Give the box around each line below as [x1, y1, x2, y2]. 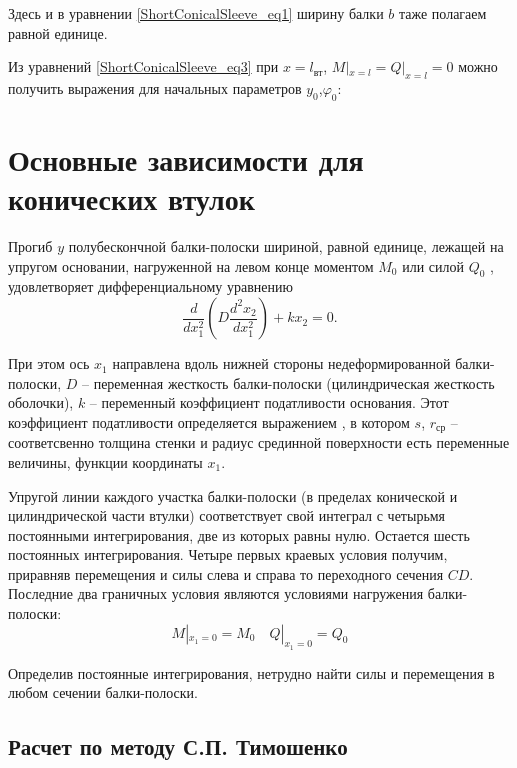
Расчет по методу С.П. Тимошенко [8, 731, 348, 762]
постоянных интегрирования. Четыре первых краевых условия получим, [8, 544, 448, 565]
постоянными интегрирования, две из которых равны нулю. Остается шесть [8, 524, 470, 545]
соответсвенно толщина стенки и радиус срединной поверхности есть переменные [8, 432, 510, 453]
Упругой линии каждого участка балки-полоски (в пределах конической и [8, 485, 458, 506]
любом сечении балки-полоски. [8, 682, 198, 703]
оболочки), [8, 392, 74, 413]
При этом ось [8, 353, 90, 374]
